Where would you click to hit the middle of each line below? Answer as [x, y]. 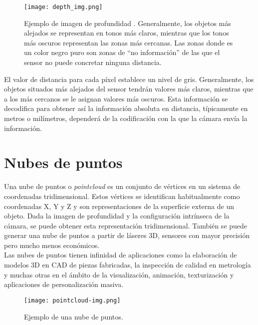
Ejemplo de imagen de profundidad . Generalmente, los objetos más [128, 23]
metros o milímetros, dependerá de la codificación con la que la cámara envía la [126, 118]
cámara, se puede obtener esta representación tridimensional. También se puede [126, 225]
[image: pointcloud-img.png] [72, 300]
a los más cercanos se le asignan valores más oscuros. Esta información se [116, 98]
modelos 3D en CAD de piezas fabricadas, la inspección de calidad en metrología [128, 265]
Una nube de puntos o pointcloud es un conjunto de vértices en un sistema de [122, 186]
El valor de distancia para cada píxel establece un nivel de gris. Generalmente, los [129, 79]
